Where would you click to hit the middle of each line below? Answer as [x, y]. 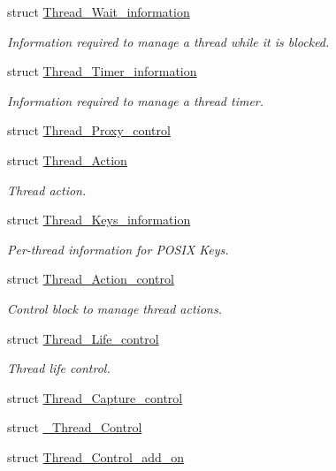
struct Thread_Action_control [91, 279]
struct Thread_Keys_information [99, 220]
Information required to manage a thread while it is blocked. [168, 41]
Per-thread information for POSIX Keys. [118, 249]
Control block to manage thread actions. [115, 308]
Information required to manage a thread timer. [136, 100]
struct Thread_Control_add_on [96, 456]
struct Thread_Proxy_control [89, 130]
